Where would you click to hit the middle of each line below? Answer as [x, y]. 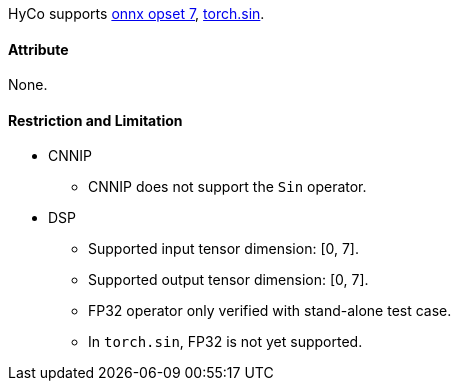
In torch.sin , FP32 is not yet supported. [225, 342]
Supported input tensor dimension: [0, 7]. [223, 249]
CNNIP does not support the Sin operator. [227, 187]
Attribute [38, 49]
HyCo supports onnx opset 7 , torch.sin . [136, 13]
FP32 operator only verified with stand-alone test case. [270, 311]
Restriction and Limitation [95, 120]
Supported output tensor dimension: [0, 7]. [228, 280]
